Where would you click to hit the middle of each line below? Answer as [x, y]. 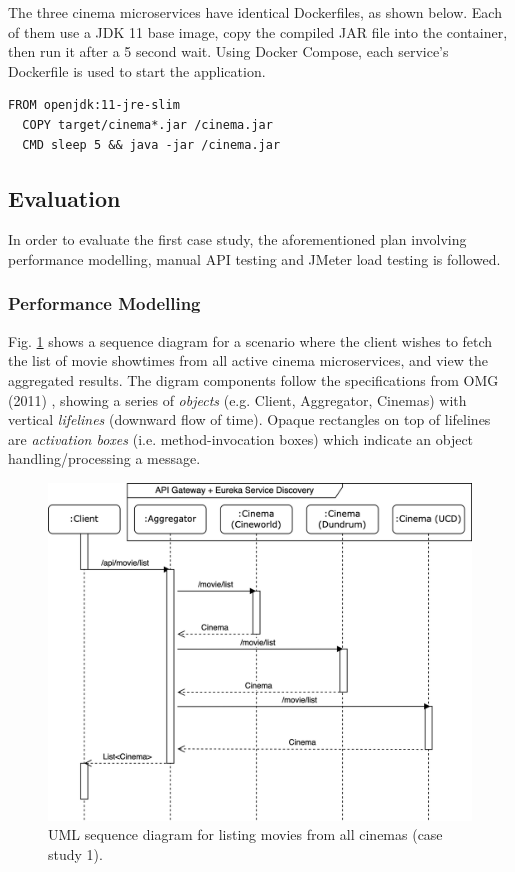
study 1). [75, 853]
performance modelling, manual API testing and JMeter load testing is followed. [254, 258]
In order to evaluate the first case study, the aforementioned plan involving [237, 239]
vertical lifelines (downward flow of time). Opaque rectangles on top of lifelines [249, 419]
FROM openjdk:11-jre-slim [94, 105]
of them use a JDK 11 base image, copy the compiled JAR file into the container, [258, 31]
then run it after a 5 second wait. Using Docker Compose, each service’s [228, 51]
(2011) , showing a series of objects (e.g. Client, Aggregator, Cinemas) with [237, 399]
